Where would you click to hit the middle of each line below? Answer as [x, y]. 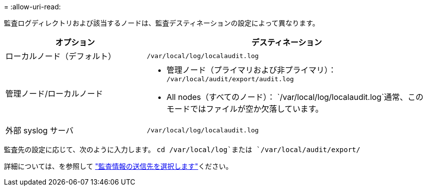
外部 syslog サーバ [40, 130]
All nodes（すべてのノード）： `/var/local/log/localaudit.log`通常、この [295, 97]
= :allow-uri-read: [33, 7]
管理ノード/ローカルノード [54, 93]
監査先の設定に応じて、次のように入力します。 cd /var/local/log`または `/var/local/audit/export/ [182, 149]
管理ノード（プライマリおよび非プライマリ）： [251, 70]
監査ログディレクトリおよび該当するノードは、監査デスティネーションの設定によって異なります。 [162, 23]
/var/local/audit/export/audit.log [230, 79]
